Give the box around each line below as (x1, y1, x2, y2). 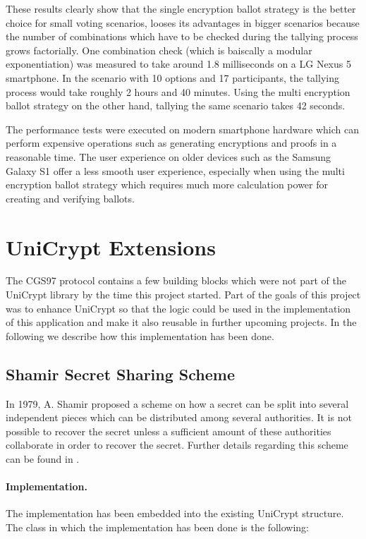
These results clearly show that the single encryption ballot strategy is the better (6, 1, 356, 16)
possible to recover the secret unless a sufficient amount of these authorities (6, 423, 331, 438)
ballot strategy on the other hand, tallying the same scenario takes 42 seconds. (6, 98, 346, 113)
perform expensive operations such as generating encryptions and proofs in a (6, 135, 337, 150)
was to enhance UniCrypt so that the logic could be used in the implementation (6, 301, 351, 315)
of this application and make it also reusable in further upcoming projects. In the (6, 315, 357, 329)
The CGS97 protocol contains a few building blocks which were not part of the (6, 273, 346, 288)
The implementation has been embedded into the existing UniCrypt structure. (6, 506, 344, 521)
